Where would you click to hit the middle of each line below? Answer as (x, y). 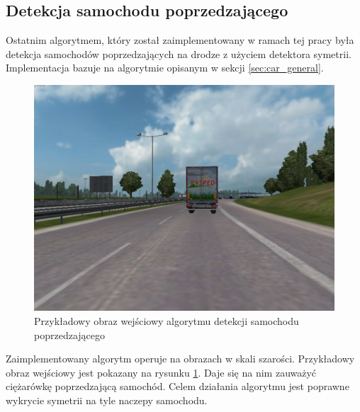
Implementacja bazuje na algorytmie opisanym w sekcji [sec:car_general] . (165, 68)
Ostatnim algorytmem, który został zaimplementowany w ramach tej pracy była (180, 40)
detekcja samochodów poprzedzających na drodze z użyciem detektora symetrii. (179, 53)
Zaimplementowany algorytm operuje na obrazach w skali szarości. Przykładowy (180, 359)
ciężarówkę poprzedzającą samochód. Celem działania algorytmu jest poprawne (178, 386)
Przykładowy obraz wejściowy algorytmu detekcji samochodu (167, 320)
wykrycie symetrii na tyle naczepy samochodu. (107, 400)
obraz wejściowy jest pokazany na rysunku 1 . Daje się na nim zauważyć (161, 372)
